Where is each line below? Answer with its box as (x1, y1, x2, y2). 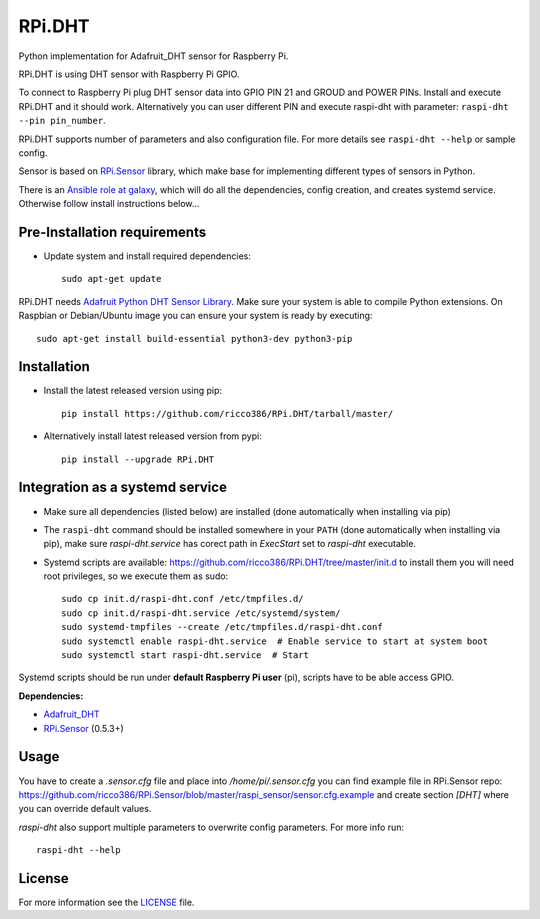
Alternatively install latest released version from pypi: (43, 430, 262, 442)
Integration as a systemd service (18, 479, 227, 496)
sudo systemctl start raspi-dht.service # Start (61, 650, 310, 661)
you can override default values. (18, 803, 152, 815)
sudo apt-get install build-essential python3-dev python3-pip (36, 333, 353, 344)
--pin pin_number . (18, 115, 106, 127)
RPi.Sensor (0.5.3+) (43, 722, 124, 734)
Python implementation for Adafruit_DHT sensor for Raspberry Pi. (18, 50, 289, 62)
